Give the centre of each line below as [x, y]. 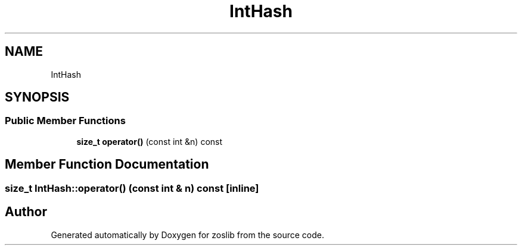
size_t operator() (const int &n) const [150, 141]
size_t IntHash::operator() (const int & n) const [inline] [132, 188]
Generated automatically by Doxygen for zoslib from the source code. [187, 235]
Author [26, 212]
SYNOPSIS [37, 97]
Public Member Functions [65, 121]
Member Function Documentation [107, 164]
